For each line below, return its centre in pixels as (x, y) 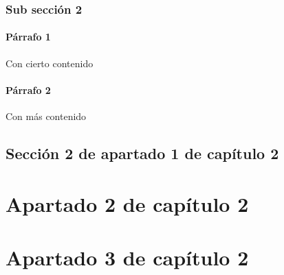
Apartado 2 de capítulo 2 (127, 203)
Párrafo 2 (28, 89)
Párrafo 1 (28, 37)
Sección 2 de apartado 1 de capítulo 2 (142, 153)
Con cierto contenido (50, 63)
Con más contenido (46, 116)
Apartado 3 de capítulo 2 (127, 257)
